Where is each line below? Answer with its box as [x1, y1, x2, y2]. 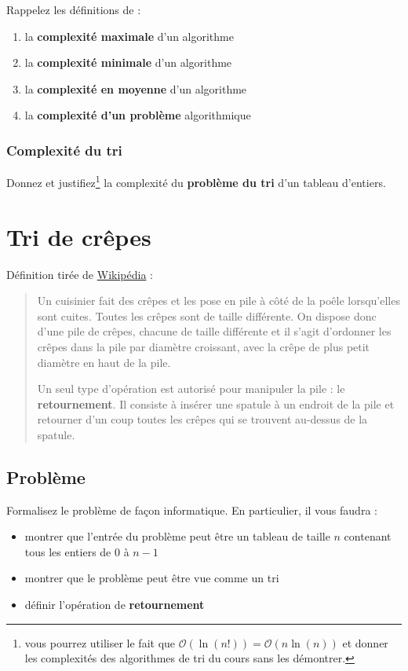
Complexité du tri [6, 140, 122, 159]
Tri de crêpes [6, 220, 151, 252]
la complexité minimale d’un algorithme [24, 54, 232, 71]
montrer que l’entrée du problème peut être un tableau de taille [24, 528, 330, 544]
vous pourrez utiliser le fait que [24, 634, 176, 651]
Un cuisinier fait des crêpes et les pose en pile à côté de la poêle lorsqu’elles [37, 292, 400, 309]
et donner [342, 634, 388, 651]
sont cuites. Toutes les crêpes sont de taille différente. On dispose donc [37, 307, 377, 324]
